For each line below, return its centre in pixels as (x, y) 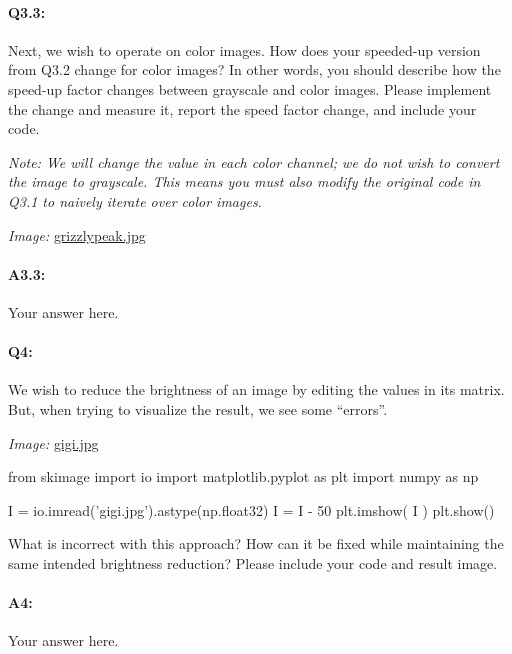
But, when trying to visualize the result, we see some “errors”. (198, 408)
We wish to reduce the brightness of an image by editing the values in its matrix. (256, 389)
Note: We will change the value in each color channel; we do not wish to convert (254, 161)
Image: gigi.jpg (53, 442)
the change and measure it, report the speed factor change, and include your (242, 108)
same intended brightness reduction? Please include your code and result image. (253, 562)
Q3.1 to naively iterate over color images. (135, 200)
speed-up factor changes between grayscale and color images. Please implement (250, 88)
